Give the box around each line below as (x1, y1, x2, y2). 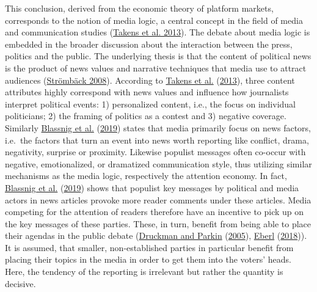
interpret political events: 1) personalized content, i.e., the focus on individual (5, 97, 296, 110)
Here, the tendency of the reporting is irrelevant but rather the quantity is (5, 265, 283, 278)
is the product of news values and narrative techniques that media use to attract (5, 61, 307, 74)
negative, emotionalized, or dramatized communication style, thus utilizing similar (5, 157, 312, 170)
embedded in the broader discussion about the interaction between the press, (5, 37, 293, 50)
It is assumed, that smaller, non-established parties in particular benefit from (5, 241, 294, 254)
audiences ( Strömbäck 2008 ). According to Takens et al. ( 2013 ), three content (5, 73, 295, 86)
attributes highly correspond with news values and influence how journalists (5, 86, 289, 98)
